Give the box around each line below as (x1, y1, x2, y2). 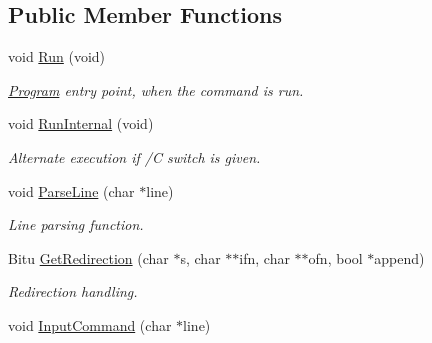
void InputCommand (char (8, 314, 172, 335)
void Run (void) (8, 46, 106, 67)
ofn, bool (308, 247, 363, 268)
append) (374, 247, 425, 268)
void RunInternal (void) (8, 113, 154, 134)
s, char (180, 247, 221, 268)
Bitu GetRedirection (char (8, 247, 169, 268)
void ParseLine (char (8, 180, 135, 201)
